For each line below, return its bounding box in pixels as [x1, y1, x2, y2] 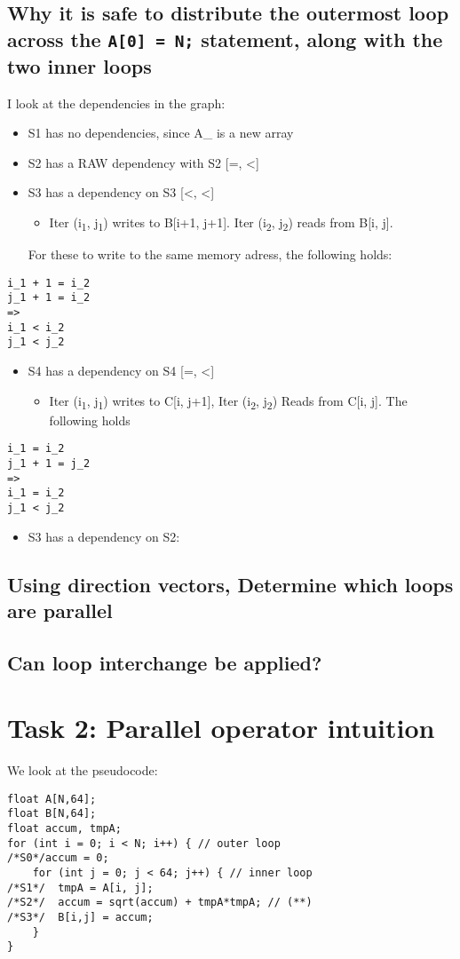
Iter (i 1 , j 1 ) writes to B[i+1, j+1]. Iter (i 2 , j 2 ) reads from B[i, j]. [49, 212, 393, 234]
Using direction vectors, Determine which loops [7, 570, 454, 598]
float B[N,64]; [7, 807, 97, 820]
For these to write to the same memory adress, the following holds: [28, 245, 393, 264]
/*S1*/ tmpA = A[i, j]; [7, 881, 154, 894]
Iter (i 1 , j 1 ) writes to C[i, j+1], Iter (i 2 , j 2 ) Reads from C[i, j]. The [49, 391, 408, 412]
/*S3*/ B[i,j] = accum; [7, 911, 154, 924]
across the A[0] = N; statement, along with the [7, 25, 443, 52]
